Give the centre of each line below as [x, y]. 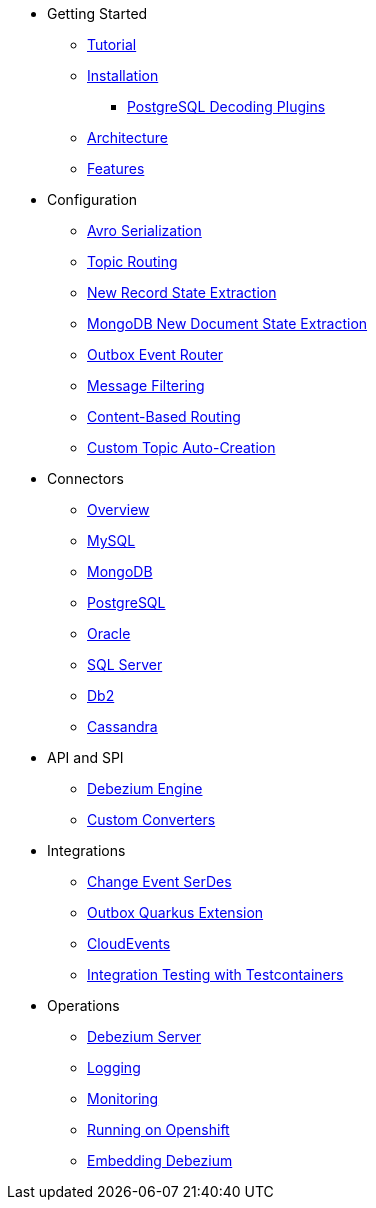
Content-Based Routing [164, 416]
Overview [118, 509]
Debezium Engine [145, 788]
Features [116, 168]
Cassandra [122, 726]
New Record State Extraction [182, 292]
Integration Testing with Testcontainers [215, 974]
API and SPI [85, 757]
